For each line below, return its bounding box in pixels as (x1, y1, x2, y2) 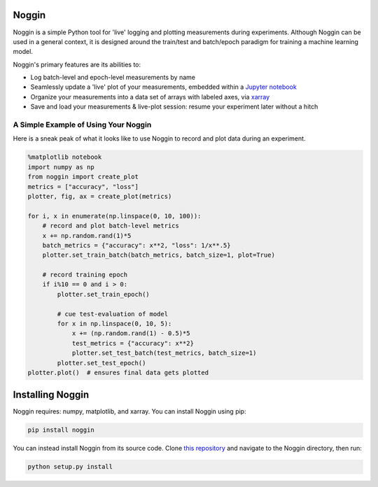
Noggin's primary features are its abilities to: (13, 60, 141, 69)
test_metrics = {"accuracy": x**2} (71, 339, 194, 347)
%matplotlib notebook (27, 153, 102, 161)
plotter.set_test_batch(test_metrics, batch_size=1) (71, 349, 257, 357)
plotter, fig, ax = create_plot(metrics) (27, 192, 172, 200)
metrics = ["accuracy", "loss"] (27, 183, 139, 190)
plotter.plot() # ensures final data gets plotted (27, 368, 209, 376)
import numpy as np (27, 163, 94, 171)
